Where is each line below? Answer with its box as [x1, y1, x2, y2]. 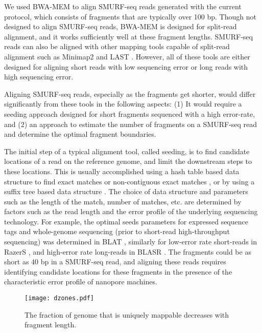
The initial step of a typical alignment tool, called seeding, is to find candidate [4, 145, 250, 156]
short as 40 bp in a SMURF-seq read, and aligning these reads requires [4, 256, 226, 267]
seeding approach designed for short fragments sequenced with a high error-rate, [4, 108, 255, 119]
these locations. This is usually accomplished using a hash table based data [4, 165, 240, 176]
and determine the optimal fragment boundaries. [4, 129, 156, 139]
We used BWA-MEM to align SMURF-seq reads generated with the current [4, 1, 242, 11]
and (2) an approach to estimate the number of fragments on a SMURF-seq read [4, 118, 257, 129]
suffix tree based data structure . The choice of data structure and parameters [4, 186, 248, 197]
